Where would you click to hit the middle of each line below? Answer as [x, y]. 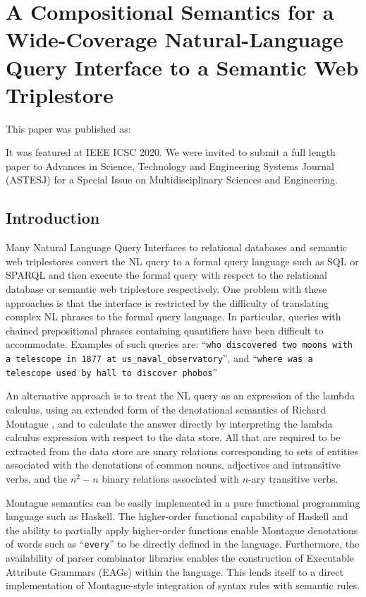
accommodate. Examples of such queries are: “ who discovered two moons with [179, 344]
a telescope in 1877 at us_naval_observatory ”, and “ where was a [159, 358]
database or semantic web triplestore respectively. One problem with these [166, 289]
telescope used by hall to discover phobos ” [112, 372]
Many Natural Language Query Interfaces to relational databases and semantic [177, 247]
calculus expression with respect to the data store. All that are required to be [173, 437]
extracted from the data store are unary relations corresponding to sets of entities [182, 451]
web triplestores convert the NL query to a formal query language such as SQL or [182, 261]
